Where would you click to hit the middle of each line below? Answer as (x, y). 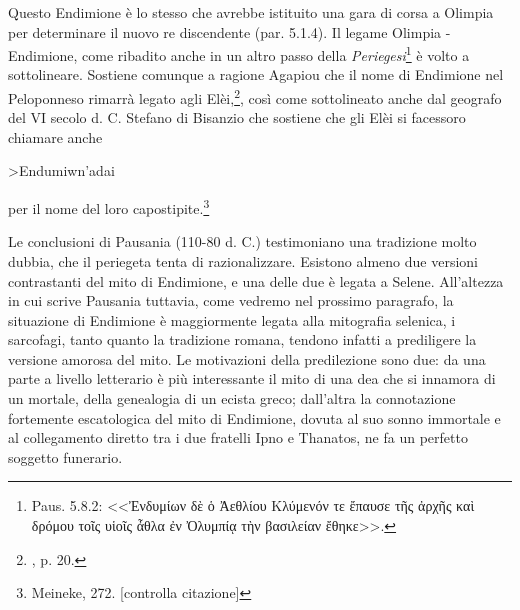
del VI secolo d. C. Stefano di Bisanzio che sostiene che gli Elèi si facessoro (237, 117)
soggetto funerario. (65, 456)
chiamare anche (55, 136)
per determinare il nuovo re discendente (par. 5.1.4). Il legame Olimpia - (229, 31)
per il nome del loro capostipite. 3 (109, 206)
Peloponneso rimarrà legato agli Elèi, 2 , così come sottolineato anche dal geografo (255, 96)
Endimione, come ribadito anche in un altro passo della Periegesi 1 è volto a (239, 53)
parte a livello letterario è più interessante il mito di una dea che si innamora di (252, 378)
